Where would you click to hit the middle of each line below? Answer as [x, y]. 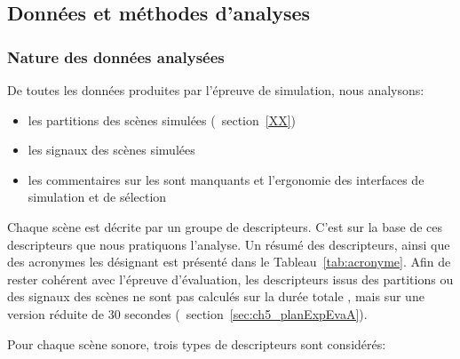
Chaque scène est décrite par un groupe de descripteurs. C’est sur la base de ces [225, 226]
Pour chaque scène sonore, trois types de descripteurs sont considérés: [197, 343]
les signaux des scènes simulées [111, 150]
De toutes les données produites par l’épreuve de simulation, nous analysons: [216, 90]
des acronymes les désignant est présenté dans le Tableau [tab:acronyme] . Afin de [229, 262]
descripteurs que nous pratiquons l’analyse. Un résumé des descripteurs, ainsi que [229, 244]
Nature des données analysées [116, 56]
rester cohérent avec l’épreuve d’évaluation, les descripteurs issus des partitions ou [230, 279]
